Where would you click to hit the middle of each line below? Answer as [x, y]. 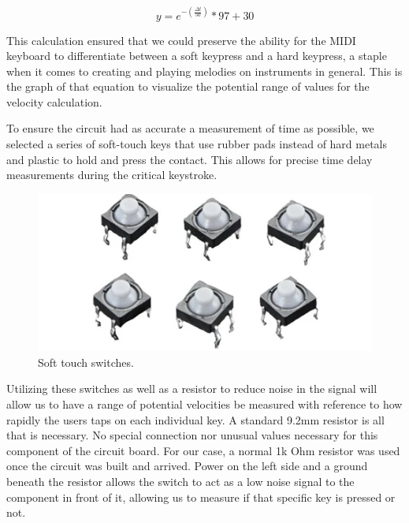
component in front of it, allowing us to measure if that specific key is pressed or [201, 497]
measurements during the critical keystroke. [112, 175]
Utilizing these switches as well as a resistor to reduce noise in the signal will [192, 389]
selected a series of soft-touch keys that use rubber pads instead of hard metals [197, 144]
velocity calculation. [54, 101]
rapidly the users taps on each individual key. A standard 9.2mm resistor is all [195, 419]
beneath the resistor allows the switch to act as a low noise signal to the [180, 481]
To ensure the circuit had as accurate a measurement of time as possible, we [190, 128]
